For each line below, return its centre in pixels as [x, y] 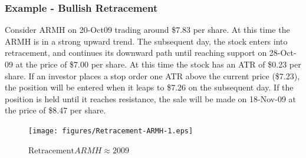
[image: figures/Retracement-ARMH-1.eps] [111, 131]
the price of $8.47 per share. [55, 110]
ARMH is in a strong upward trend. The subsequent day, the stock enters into [146, 41]
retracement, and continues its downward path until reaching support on [136, 53]
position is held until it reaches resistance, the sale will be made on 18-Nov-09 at [150, 98]
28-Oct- [283, 53]
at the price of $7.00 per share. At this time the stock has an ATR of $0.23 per [158, 64]
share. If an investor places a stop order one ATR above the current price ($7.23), [152, 75]
